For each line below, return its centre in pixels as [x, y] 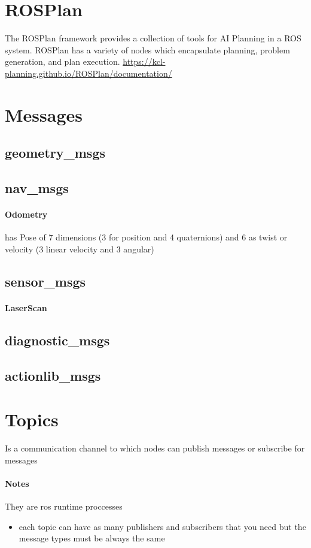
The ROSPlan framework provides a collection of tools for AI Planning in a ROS [153, 38]
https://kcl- [144, 61]
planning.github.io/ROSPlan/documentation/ [89, 73]
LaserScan [26, 307]
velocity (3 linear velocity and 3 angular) [80, 249]
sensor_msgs [45, 281]
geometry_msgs [55, 153]
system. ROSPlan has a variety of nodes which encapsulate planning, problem [147, 49]
